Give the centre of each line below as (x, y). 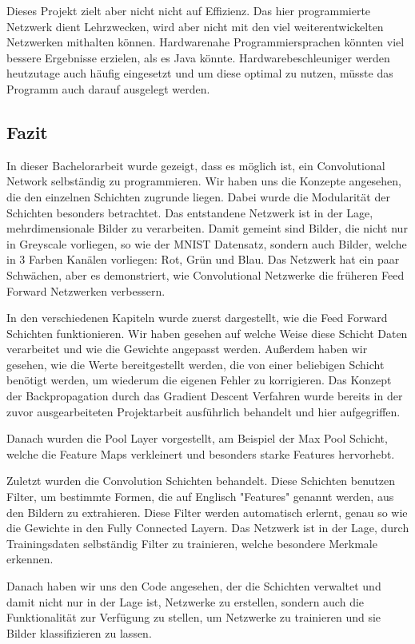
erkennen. (30, 559)
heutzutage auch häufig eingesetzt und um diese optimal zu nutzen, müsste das (200, 73)
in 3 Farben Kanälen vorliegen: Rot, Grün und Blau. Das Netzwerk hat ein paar (203, 259)
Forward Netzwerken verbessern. (86, 290)
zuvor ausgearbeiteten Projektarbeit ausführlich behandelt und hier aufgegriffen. (204, 411)
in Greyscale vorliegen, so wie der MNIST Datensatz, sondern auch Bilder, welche (207, 243)
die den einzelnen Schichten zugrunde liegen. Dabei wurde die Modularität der (198, 196)
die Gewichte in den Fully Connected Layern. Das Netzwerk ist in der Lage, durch (208, 528)
